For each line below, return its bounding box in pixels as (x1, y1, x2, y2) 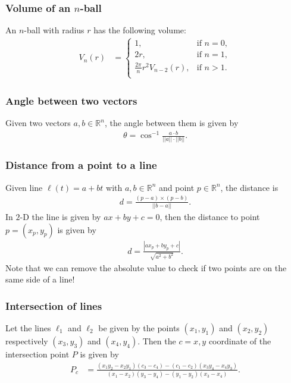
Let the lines (5, 322, 51, 334)
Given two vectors (5, 117, 71, 129)
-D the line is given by (20, 210, 101, 222)
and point (158, 181, 195, 193)
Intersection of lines (5, 298, 102, 313)
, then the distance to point (159, 210, 260, 222)
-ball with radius (24, 24, 85, 36)
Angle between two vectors (5, 93, 137, 108)
